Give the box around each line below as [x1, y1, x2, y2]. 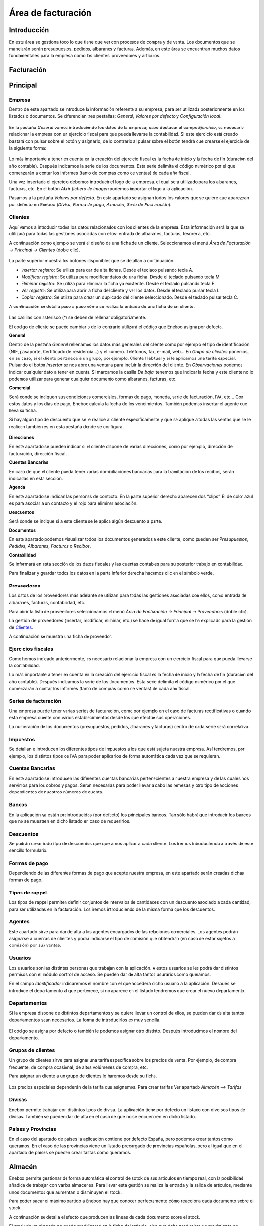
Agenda [9, 485, 25, 490]
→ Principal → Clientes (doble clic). [9, 247, 80, 253]
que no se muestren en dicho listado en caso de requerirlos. [9, 818, 131, 824]
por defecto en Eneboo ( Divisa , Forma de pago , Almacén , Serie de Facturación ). [9, 202, 172, 207]
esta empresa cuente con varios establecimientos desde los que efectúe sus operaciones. [9, 715, 192, 720]
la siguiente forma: [9, 145, 47, 151]
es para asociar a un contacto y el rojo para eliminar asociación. [9, 500, 138, 506]
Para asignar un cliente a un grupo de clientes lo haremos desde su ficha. [9, 1073, 157, 1079]
